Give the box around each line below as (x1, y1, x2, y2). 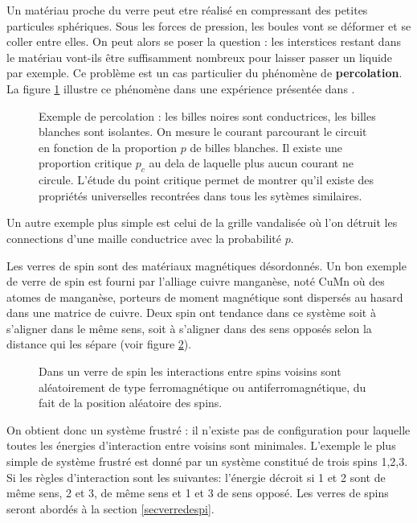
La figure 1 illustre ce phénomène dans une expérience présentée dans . (6, 80, 355, 97)
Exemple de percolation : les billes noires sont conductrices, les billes (39, 107, 376, 124)
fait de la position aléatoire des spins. (39, 394, 223, 411)
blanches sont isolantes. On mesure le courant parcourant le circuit (39, 123, 367, 140)
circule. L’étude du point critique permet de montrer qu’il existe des (39, 171, 374, 188)
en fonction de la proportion (39, 138, 178, 155)
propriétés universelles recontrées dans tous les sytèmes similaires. (39, 187, 362, 204)
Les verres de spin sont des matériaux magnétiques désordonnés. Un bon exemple (6, 257, 407, 274)
